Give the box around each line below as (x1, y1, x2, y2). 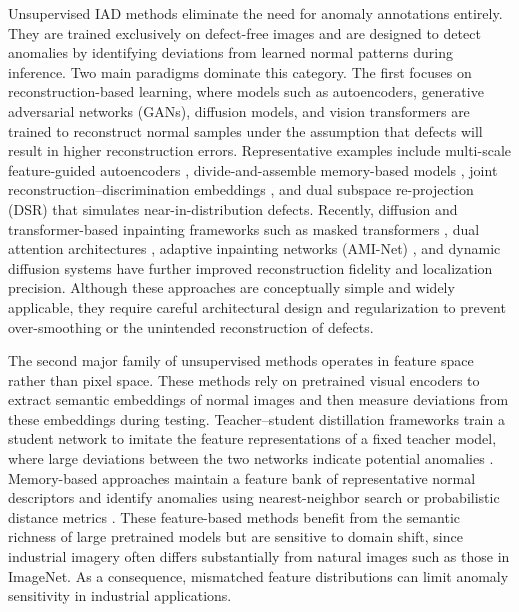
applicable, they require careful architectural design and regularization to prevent (8, 296, 506, 317)
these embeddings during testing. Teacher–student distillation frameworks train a (8, 408, 505, 429)
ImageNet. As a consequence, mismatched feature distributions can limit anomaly (8, 565, 509, 586)
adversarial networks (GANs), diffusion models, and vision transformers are (8, 100, 470, 121)
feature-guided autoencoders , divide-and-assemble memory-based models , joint (8, 159, 498, 180)
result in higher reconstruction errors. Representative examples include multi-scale (8, 140, 512, 161)
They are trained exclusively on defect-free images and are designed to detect (8, 22, 481, 43)
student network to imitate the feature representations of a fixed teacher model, (8, 428, 497, 449)
